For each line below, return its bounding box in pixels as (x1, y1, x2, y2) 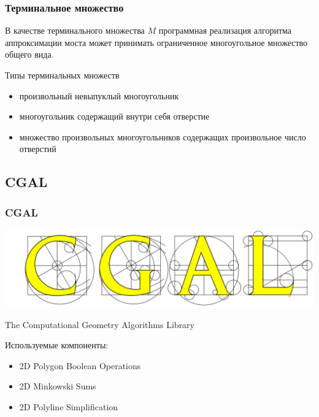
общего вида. (5, 48, 54, 61)
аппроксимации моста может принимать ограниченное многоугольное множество (5, 36, 308, 48)
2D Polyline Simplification (19, 400, 118, 413)
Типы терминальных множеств (5, 69, 120, 81)
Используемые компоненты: (5, 339, 109, 351)
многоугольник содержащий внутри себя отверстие (19, 110, 210, 123)
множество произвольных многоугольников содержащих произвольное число (19, 130, 306, 143)
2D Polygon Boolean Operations (19, 359, 141, 372)
